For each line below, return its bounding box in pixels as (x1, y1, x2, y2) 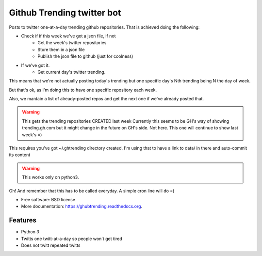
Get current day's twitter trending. (37, 69, 106, 75)
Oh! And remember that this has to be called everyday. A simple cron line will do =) (9, 188, 175, 193)
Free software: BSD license (21, 196, 75, 202)
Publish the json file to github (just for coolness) (37, 53, 133, 59)
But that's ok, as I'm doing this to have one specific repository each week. (9, 87, 157, 93)
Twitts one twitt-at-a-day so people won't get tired (21, 236, 122, 241)
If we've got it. (21, 62, 50, 68)
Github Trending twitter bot (9, 7, 121, 18)
